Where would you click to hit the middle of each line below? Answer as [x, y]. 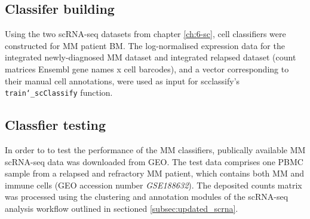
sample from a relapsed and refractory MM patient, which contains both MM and [154, 173]
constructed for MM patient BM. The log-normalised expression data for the [145, 45]
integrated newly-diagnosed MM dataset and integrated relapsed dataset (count [151, 57]
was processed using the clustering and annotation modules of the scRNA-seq [147, 197]
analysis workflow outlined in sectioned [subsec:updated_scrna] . [122, 208]
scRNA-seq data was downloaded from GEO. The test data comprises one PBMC [154, 161]
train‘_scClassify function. [59, 92]
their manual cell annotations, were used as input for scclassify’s [122, 80]
